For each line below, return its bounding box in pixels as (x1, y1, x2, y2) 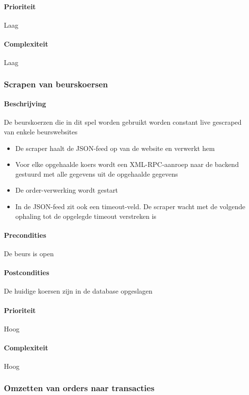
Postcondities (4, 267, 50, 278)
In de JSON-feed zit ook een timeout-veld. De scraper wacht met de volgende (15, 201, 246, 211)
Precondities (4, 230, 47, 240)
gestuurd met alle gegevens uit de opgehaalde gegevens (15, 168, 178, 179)
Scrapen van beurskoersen (4, 78, 108, 90)
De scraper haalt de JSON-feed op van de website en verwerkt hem (15, 143, 215, 153)
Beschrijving (4, 99, 46, 109)
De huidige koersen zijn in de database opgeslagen (4, 286, 153, 296)
